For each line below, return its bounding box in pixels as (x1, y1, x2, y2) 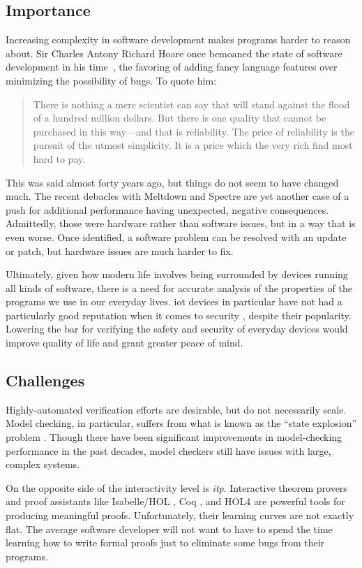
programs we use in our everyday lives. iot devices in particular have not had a (6, 294, 342, 309)
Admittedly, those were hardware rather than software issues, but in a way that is (6, 216, 356, 231)
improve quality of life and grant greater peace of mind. (6, 335, 243, 350)
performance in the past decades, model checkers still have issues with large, (6, 443, 331, 458)
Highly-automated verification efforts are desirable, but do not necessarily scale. (6, 402, 347, 416)
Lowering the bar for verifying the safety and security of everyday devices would (6, 321, 348, 336)
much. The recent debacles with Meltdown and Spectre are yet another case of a (6, 189, 349, 203)
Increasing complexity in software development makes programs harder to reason (6, 32, 351, 47)
